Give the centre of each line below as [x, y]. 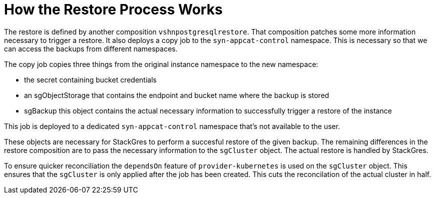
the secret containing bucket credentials [90, 79]
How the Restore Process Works [113, 9]
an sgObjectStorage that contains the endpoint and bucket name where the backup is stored [177, 95]
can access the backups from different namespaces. [91, 48]
